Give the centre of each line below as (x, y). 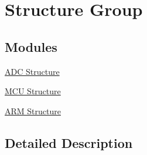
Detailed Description (69, 142)
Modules (31, 46)
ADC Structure (32, 71)
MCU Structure (33, 91)
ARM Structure (33, 111)
